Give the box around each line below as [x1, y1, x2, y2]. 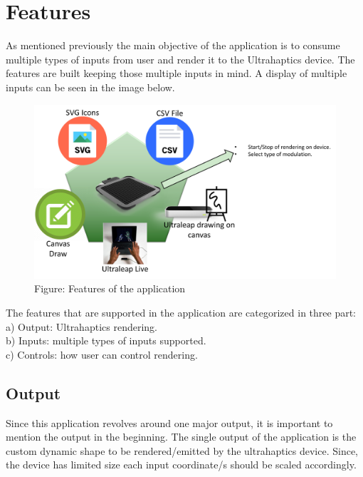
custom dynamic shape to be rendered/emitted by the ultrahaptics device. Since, [6, 443, 359, 458]
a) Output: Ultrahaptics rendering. [6, 319, 157, 334]
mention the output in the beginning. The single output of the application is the [6, 429, 357, 444]
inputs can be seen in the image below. [6, 79, 175, 94]
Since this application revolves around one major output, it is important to [6, 415, 333, 430]
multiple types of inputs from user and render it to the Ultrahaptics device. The [6, 51, 355, 66]
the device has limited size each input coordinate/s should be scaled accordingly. [6, 457, 357, 472]
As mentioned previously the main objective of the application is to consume [6, 38, 340, 53]
